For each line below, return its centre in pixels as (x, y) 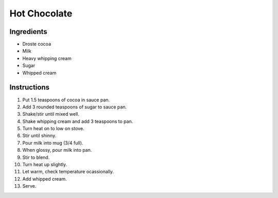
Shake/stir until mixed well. (51, 114)
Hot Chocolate (41, 13)
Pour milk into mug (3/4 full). (53, 143)
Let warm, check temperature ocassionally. (68, 172)
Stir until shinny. (39, 136)
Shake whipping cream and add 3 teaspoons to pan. (78, 121)
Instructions (30, 87)
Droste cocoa (37, 44)
